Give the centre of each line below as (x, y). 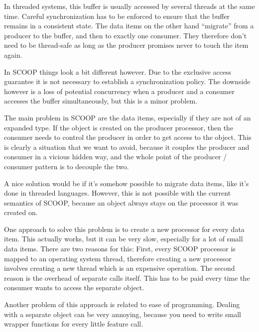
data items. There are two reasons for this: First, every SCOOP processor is (120, 249)
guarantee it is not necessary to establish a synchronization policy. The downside (127, 81)
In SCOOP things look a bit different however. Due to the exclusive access (118, 71)
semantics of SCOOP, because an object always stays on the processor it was (121, 202)
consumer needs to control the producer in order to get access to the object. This (128, 137)
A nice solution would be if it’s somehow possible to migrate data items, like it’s (127, 183)
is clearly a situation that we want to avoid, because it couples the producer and (127, 147)
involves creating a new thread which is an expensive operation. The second (120, 268)
